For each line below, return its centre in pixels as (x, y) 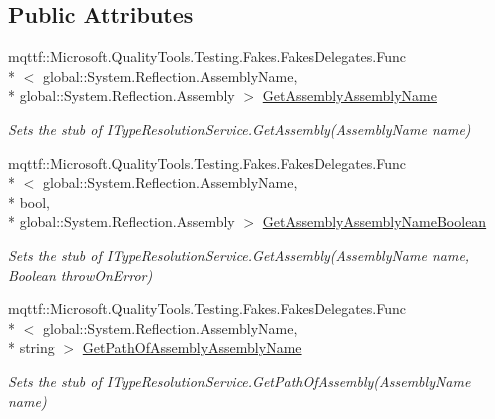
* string (31, 347)
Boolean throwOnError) (80, 274)
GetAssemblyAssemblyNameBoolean (374, 221)
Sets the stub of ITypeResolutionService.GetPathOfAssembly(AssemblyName (239, 380)
